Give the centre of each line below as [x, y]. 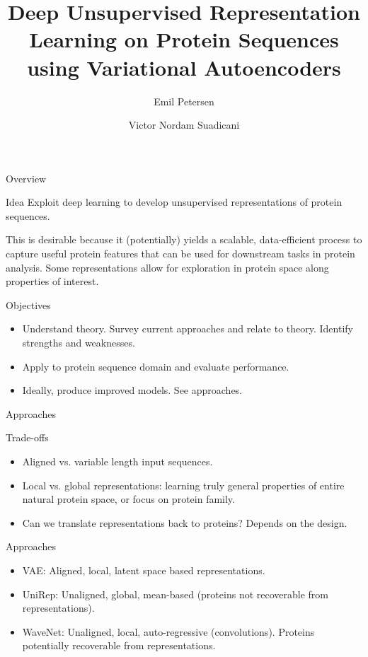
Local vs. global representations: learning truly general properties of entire [183, 485]
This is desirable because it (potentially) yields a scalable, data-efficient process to [184, 239]
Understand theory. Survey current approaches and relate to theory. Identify [188, 328]
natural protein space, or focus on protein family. [128, 499]
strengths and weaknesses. [79, 343]
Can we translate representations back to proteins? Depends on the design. [185, 522]
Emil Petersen [184, 101]
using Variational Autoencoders [184, 67]
